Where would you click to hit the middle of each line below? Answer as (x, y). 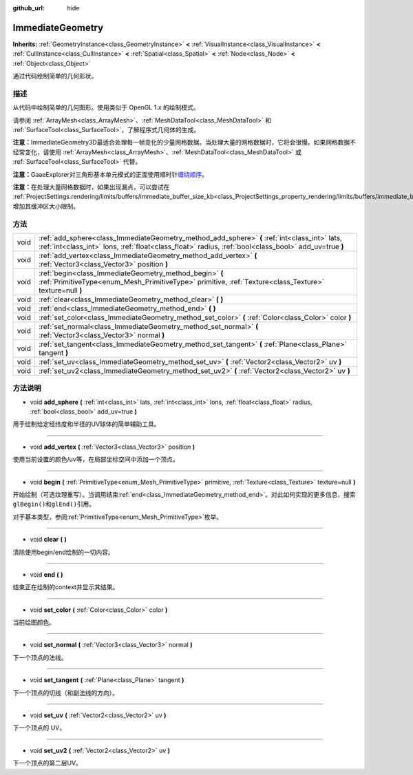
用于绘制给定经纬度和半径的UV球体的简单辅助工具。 (87, 424)
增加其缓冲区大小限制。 (46, 206)
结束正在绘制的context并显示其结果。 (66, 587)
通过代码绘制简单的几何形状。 (55, 76)
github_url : (29, 8)
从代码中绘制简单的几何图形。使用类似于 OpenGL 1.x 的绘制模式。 (106, 107)
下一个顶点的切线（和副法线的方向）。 (65, 692)
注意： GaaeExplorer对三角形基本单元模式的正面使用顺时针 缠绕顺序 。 (110, 174)
